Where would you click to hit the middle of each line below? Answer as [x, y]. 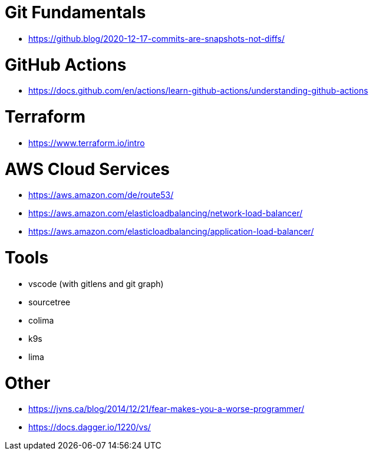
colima [41, 320]
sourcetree [49, 302]
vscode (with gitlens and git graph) [96, 283]
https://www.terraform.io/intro [87, 143]
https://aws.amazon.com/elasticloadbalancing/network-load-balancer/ [166, 213]
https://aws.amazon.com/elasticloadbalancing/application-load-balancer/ [171, 232]
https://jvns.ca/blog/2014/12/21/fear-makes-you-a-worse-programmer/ [166, 409]
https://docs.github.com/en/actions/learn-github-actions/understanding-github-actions [198, 91]
